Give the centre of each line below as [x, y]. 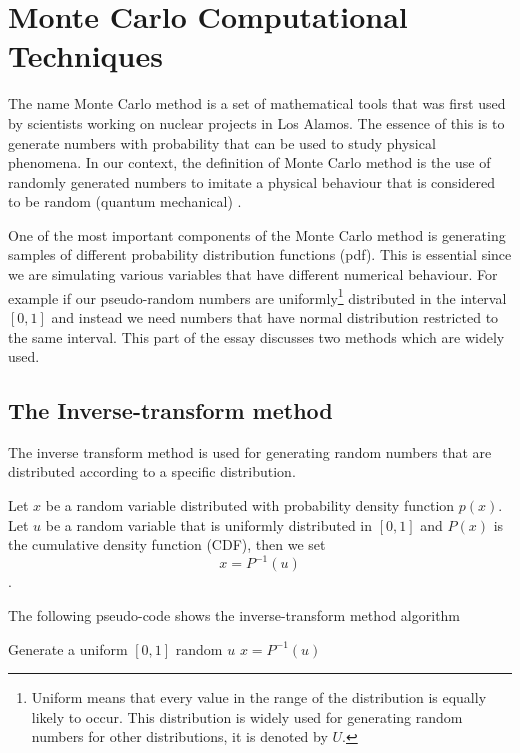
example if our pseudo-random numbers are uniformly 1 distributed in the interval [257, 296]
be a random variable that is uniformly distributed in [209, 524]
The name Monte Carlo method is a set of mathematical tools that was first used [257, 103]
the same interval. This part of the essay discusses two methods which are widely [256, 336]
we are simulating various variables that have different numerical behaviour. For [253, 274]
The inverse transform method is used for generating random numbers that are [250, 451]
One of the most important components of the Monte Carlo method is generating [257, 234]
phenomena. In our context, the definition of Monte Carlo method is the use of [249, 162]
